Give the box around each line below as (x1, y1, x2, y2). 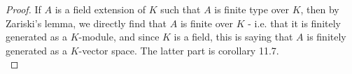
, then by (300, 2, 339, 16)
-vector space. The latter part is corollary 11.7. (78, 43, 279, 57)
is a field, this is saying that (174, 29, 293, 44)
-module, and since (78, 29, 160, 44)
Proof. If (6, 2, 41, 16)
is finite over (180, 15, 234, 30)
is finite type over (214, 2, 289, 16)
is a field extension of (55, 2, 146, 16)
